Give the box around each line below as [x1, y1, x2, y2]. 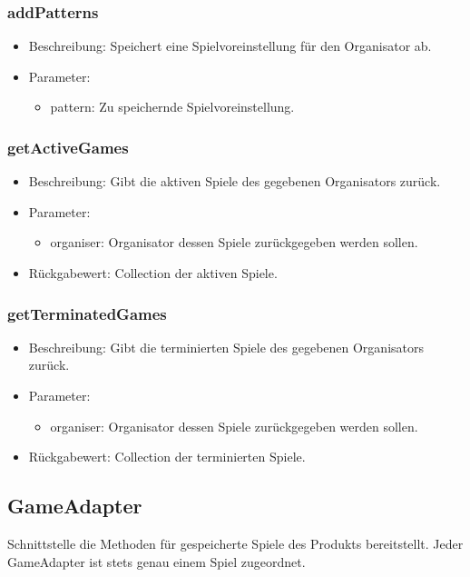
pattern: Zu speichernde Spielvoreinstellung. [50, 97, 295, 116]
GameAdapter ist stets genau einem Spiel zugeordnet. [7, 552, 306, 571]
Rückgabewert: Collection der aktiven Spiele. [28, 264, 278, 282]
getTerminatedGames [7, 302, 167, 324]
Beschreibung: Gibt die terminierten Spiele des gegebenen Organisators [28, 337, 424, 356]
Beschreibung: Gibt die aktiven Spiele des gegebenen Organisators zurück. [28, 172, 441, 191]
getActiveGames [7, 135, 129, 158]
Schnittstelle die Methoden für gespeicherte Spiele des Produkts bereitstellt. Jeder [7, 533, 464, 552]
